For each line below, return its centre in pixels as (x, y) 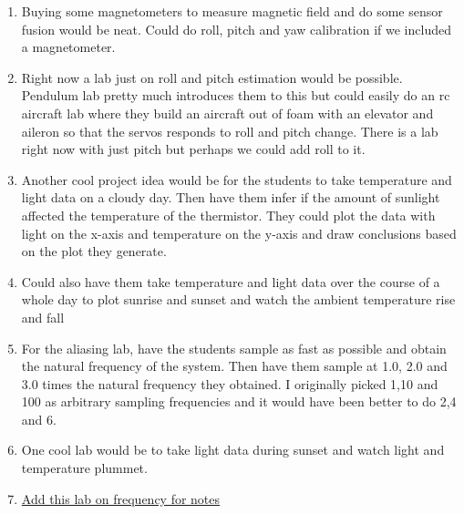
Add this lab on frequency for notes (121, 498)
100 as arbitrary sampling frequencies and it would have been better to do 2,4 (239, 401)
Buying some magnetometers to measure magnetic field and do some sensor (232, 11)
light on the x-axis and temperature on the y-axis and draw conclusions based (239, 233)
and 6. (39, 419)
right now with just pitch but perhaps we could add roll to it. (193, 149)
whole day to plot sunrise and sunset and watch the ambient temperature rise (238, 299)
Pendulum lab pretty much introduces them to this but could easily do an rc (236, 95)
